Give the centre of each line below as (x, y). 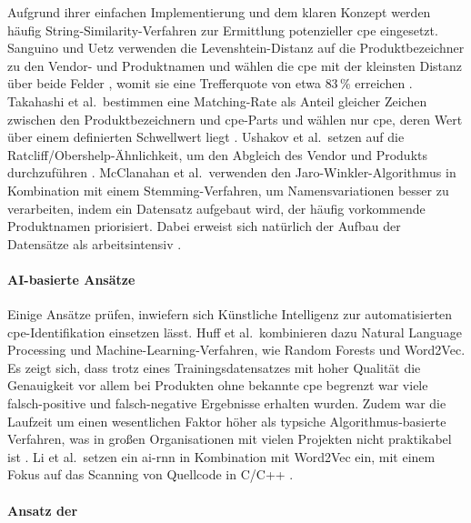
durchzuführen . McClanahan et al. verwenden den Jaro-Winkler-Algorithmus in (232, 172)
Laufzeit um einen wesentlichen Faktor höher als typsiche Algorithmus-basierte (227, 421)
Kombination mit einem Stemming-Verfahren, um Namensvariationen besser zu (228, 190)
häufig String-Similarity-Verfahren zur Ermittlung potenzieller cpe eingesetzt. (223, 30)
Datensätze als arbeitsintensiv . (95, 243)
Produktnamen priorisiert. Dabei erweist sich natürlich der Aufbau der (204, 226)
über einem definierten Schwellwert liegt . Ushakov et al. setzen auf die (206, 137)
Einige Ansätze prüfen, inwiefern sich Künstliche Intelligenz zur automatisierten (230, 314)
